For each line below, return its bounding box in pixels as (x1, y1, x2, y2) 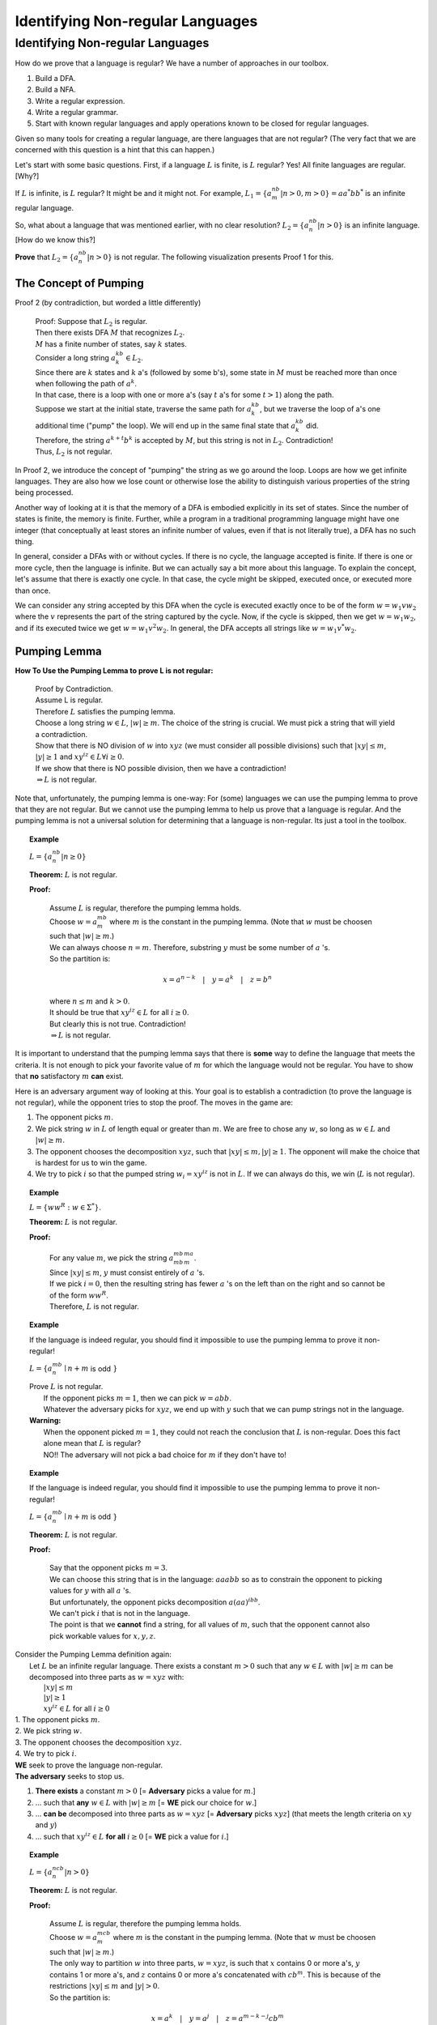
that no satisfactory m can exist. (15, 1072, 125, 1081)
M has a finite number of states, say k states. (35, 339, 188, 348)
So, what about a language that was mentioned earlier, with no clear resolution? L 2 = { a (15, 220, 309, 232)
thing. (15, 537, 35, 547)
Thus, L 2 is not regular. (35, 446, 112, 458)
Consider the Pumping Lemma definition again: (15, 1649, 172, 1660)
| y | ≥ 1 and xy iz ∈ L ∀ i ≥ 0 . (35, 751, 125, 761)
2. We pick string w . (15, 1726, 83, 1736)
